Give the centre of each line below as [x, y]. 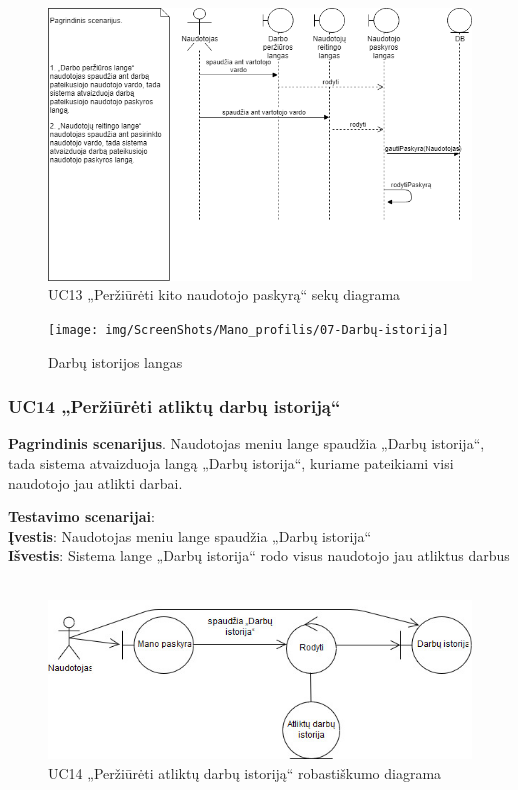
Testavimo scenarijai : [81, 516]
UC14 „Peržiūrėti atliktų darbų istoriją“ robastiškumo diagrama [245, 772]
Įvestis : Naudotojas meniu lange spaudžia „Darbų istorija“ [190, 535]
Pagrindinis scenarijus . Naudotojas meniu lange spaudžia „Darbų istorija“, [246, 443]
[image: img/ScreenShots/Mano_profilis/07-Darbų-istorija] [248, 329]
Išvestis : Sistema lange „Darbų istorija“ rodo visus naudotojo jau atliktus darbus [259, 555]
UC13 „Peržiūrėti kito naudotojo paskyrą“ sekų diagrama [224, 294]
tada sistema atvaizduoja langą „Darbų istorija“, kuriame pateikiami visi [231, 463]
